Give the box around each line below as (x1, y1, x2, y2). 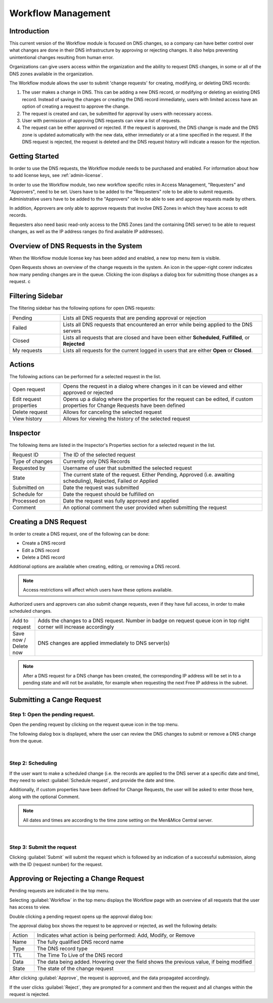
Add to (12, 617, 29, 624)
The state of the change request (37, 965, 114, 972)
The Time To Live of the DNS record (37, 952, 123, 959)
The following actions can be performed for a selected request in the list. (9, 374, 161, 380)
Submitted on (12, 484, 45, 491)
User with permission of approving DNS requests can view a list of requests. (22, 117, 181, 123)
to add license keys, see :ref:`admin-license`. (9, 172, 103, 178)
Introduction (9, 27, 50, 35)
